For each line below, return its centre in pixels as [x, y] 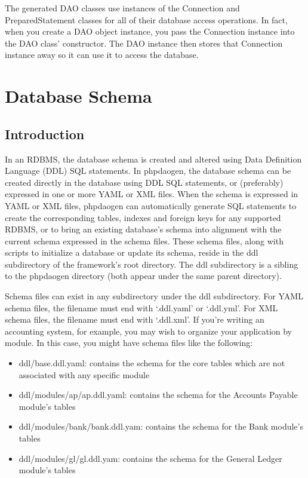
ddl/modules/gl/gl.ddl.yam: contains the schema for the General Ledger [150, 458]
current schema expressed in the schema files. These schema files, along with [144, 240]
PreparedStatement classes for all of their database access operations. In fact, [146, 19]
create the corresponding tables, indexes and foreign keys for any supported [143, 217]
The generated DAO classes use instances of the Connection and [122, 8]
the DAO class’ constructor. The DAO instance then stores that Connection [144, 43]
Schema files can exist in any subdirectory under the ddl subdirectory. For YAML [154, 296]
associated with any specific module [84, 374]
